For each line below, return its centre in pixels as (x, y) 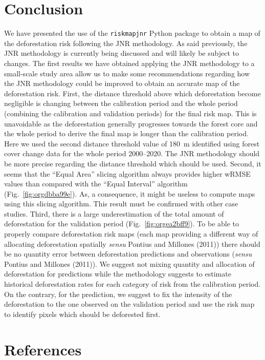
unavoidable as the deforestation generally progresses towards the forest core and (131, 123)
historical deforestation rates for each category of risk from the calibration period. (132, 284)
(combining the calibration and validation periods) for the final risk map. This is (130, 113)
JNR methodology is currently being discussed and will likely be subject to (122, 53)
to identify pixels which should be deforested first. (82, 314)
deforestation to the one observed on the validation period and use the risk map (129, 304)
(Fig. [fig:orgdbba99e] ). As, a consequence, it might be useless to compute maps (130, 193)
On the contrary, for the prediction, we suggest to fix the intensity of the (118, 294)
